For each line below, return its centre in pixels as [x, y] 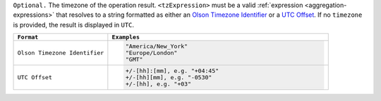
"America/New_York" [157, 47]
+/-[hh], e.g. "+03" [158, 84]
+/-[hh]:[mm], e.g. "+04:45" [172, 70]
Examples [126, 38]
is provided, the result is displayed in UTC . [73, 25]
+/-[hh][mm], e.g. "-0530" [169, 77]
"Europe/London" [151, 53]
